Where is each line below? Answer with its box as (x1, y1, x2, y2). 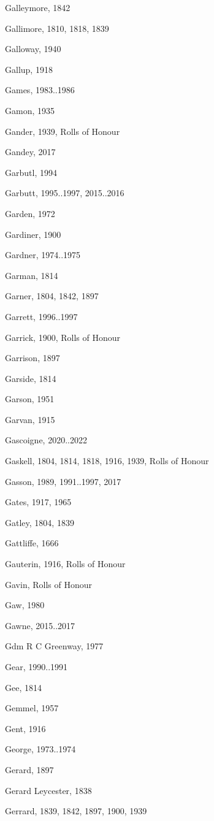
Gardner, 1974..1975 (5, 248, 81, 261)
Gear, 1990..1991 (5, 660, 68, 673)
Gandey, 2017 (5, 145, 56, 158)
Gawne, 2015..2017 (5, 619, 75, 632)
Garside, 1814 (5, 372, 56, 384)
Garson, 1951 (5, 392, 55, 405)
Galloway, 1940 (5, 42, 61, 55)
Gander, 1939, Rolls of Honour (5, 124, 120, 137)
